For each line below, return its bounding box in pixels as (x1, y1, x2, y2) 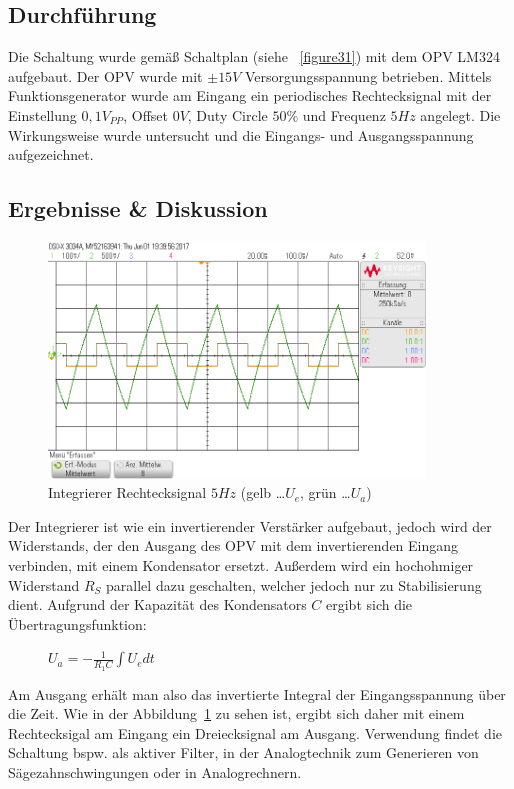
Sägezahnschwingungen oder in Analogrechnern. (8, 761, 302, 782)
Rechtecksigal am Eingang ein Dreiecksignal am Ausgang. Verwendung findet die (8, 722, 502, 743)
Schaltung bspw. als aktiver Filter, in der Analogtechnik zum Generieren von (8, 742, 479, 763)
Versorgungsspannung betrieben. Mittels (244, 65, 492, 86)
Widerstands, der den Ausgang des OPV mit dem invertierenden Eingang (8, 535, 459, 556)
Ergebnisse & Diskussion (8, 193, 268, 224)
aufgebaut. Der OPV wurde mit (8, 65, 203, 86)
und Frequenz (302, 104, 386, 125)
